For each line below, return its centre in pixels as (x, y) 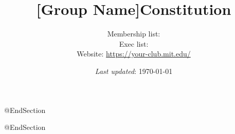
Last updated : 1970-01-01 (134, 71)
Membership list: (134, 34)
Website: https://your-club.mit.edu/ (134, 54)
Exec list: (134, 43)
